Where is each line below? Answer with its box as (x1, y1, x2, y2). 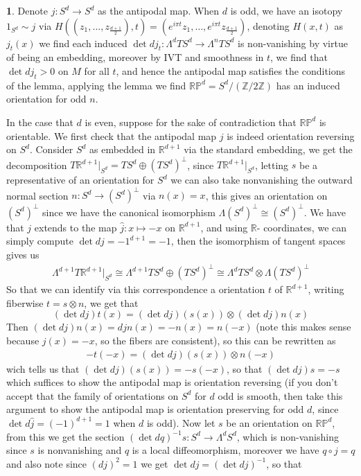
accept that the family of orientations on (6, 388, 179, 403)
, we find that (270, 50, 328, 64)
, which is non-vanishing (236, 429, 339, 443)
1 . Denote (6, 3, 48, 17)
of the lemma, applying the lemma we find (6, 78, 186, 92)
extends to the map (34, 220, 117, 234)
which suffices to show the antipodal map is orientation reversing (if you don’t (6, 375, 338, 389)
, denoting (247, 18, 290, 33)
